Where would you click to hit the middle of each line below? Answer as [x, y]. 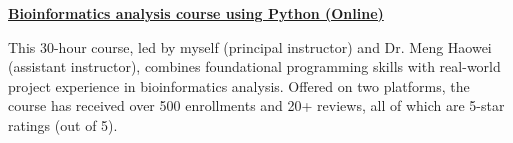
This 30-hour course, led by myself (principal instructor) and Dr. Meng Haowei [250, 46]
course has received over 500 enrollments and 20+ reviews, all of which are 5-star [256, 105]
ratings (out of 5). [63, 124]
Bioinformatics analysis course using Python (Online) [196, 13]
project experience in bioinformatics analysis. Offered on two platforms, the [239, 85]
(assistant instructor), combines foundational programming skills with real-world [254, 66]
